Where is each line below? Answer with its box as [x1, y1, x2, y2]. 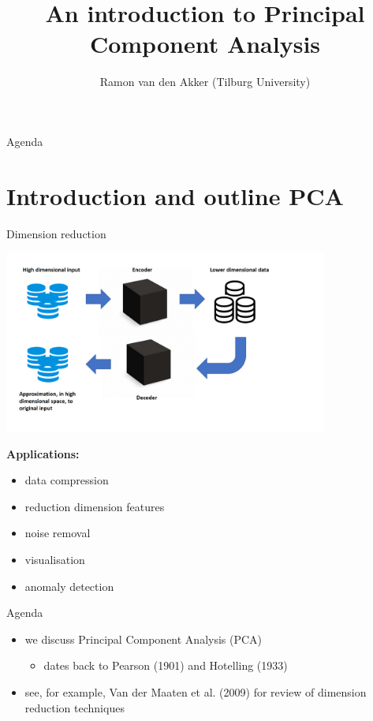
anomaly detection [24, 577, 114, 594]
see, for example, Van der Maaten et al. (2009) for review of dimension [24, 683, 367, 700]
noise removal [24, 525, 91, 541]
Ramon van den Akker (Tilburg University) [99, 73, 311, 90]
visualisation [24, 551, 85, 567]
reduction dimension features [24, 498, 165, 514]
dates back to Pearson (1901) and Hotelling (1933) [43, 657, 288, 674]
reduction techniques [24, 699, 125, 715]
